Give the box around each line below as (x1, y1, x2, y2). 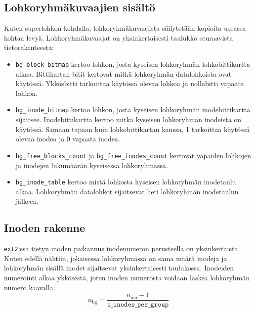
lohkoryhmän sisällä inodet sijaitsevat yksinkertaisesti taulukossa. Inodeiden (4, 263, 234, 273)
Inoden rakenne (4, 220, 85, 235)
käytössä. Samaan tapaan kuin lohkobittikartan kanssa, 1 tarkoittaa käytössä (15, 124, 250, 134)
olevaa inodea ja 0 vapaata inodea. (15, 134, 120, 144)
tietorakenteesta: (4, 42, 54, 52)
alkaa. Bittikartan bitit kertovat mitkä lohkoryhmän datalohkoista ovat (15, 68, 232, 79)
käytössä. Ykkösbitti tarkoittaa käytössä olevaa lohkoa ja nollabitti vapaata (15, 78, 244, 89)
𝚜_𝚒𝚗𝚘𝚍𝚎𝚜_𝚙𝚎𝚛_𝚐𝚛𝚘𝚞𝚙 (107, 301, 169, 309)
